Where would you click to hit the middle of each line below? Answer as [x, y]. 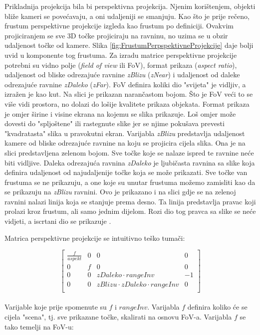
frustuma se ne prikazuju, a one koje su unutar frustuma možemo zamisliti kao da [130, 182]
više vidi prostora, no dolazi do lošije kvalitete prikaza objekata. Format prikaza [127, 103]
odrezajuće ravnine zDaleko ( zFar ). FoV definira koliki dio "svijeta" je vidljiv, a [125, 84]
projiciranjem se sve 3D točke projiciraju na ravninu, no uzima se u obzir [116, 35]
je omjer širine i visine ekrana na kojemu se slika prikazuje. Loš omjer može [120, 113]
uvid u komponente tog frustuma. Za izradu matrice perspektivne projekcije [121, 55]
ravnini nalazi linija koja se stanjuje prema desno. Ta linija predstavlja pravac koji [130, 201]
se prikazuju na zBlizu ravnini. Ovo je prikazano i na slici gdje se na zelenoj [120, 192]
